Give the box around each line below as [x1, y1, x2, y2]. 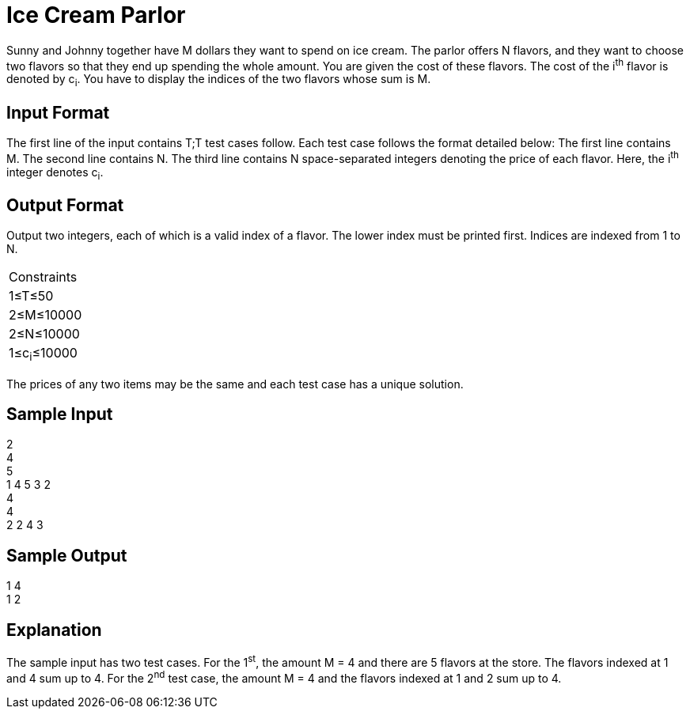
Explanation [6, 619, 102, 640]
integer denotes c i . [6, 165, 104, 182]
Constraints [9, 269, 78, 286]
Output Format [6, 195, 124, 215]
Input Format [6, 102, 110, 123]
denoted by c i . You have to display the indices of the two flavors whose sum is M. [6, 72, 431, 89]
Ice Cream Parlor [6, 2, 186, 28]
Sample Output [6, 545, 127, 566]
